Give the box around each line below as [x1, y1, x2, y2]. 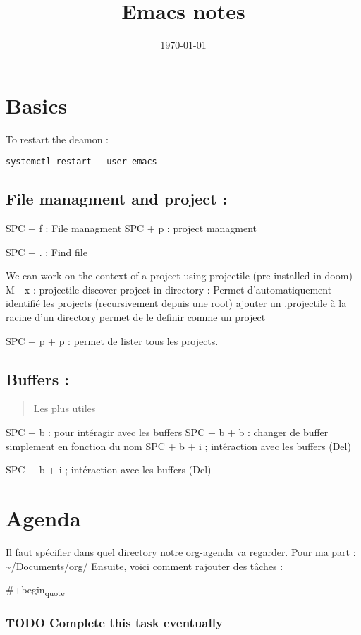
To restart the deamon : [6, 131, 109, 146]
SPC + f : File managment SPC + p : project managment [6, 221, 257, 236]
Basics [6, 90, 68, 119]
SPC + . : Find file [6, 244, 87, 259]
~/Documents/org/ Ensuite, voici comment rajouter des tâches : [6, 558, 283, 573]
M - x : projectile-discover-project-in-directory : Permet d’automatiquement [6, 282, 332, 296]
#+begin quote [6, 582, 65, 598]
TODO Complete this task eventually [6, 614, 223, 631]
